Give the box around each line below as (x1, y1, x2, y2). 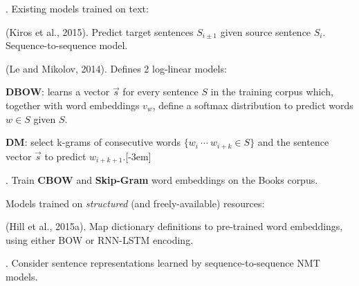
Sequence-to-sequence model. (6, 38, 128, 53)
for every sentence (122, 84, 199, 99)
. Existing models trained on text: (6, 1, 149, 15)
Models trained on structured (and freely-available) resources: (6, 196, 265, 210)
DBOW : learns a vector (6, 84, 110, 99)
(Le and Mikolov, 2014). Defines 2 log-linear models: (6, 61, 227, 75)
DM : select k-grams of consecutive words (6, 135, 181, 149)
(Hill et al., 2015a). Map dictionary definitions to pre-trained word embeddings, (6, 219, 343, 233)
